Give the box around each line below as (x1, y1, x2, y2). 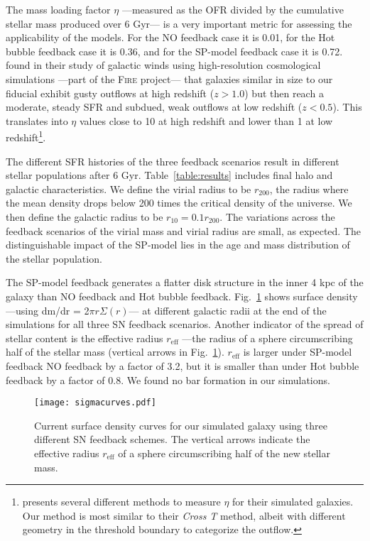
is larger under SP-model (243, 344, 352, 359)
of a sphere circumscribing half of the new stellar (118, 445, 330, 460)
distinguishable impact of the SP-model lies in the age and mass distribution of (6, 237, 350, 252)
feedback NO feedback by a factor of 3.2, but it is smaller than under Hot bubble (6, 358, 359, 373)
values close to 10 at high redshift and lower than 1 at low (79, 113, 333, 128)
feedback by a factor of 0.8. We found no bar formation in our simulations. (6, 372, 330, 387)
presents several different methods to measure (22, 494, 221, 509)
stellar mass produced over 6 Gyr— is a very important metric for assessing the (6, 16, 352, 31)
